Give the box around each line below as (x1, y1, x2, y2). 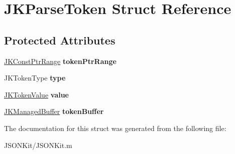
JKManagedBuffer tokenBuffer (4, 106, 104, 116)
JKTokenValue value (4, 89, 69, 99)
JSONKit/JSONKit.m (4, 139, 72, 150)
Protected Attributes (4, 32, 115, 47)
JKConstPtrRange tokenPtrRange (4, 55, 116, 66)
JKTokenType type (4, 72, 66, 83)
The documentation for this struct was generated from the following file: (4, 122, 226, 133)
